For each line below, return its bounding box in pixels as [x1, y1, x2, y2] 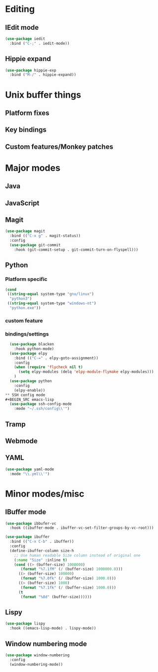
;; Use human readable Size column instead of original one [14, 553, 141, 558]
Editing [5, 3, 35, 15]
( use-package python [9, 379, 52, 384]
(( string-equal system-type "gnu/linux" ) [7, 291, 94, 297]
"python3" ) [9, 296, 32, 301]
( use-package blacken [9, 342, 54, 347]
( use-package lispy [5, 621, 46, 626]
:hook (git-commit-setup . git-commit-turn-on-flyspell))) [14, 247, 139, 252]
